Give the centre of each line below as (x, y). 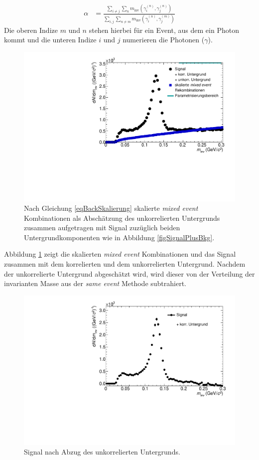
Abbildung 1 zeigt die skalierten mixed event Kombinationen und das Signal (120, 254)
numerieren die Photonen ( (164, 40)
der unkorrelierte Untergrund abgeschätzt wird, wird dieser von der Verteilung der (129, 273)
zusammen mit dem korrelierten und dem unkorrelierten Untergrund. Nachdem (125, 264)
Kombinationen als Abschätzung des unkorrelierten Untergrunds (122, 218)
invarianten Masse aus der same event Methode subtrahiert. (95, 283)
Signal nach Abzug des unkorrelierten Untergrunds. (102, 452)
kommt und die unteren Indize (50, 40)
